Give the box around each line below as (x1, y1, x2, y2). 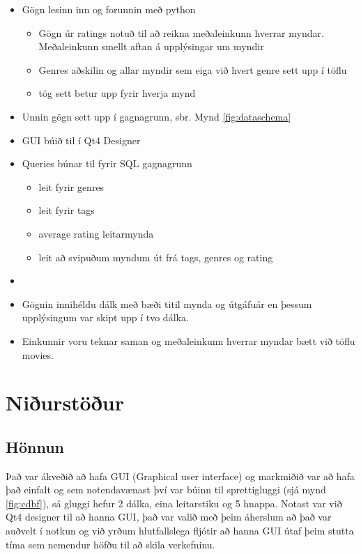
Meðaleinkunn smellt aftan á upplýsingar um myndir (38, 39, 264, 54)
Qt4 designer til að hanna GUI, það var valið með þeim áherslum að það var (6, 509, 332, 524)
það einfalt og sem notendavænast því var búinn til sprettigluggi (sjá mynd (6, 482, 326, 497)
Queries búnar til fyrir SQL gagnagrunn (22, 156, 192, 171)
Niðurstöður (6, 388, 124, 417)
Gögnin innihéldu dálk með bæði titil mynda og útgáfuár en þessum (22, 296, 312, 311)
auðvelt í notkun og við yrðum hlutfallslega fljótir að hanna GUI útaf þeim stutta (6, 523, 354, 538)
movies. (22, 347, 54, 362)
